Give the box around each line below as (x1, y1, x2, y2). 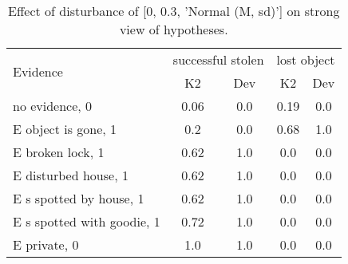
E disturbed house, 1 (13, 166, 129, 184)
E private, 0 (13, 235, 79, 254)
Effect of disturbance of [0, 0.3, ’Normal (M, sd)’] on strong (8, 2, 340, 20)
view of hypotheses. (119, 20, 228, 38)
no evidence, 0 (13, 97, 93, 115)
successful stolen (172, 50, 264, 69)
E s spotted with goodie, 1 (13, 212, 160, 231)
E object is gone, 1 (13, 120, 117, 138)
